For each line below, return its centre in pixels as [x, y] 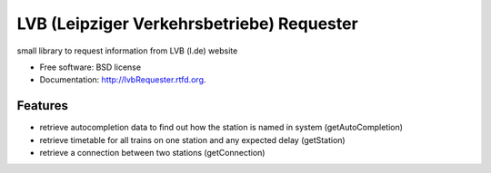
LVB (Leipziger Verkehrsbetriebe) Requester [187, 24]
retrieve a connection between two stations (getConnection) [152, 153]
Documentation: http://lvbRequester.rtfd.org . [123, 80]
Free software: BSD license [90, 67]
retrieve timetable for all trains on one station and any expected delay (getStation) [192, 139]
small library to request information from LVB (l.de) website [127, 51]
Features [42, 106]
